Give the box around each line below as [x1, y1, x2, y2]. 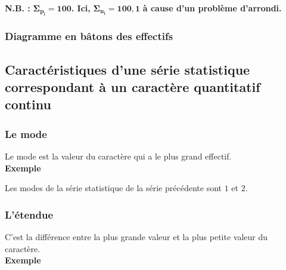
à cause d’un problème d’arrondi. [142, 2, 282, 14]
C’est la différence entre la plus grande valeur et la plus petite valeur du [5, 231, 268, 243]
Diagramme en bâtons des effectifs [5, 29, 173, 44]
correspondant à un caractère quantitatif [5, 78, 260, 96]
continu [5, 95, 51, 113]
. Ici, [71, 2, 91, 14]
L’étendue [5, 207, 54, 222]
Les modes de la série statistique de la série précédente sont [5, 182, 222, 194]
